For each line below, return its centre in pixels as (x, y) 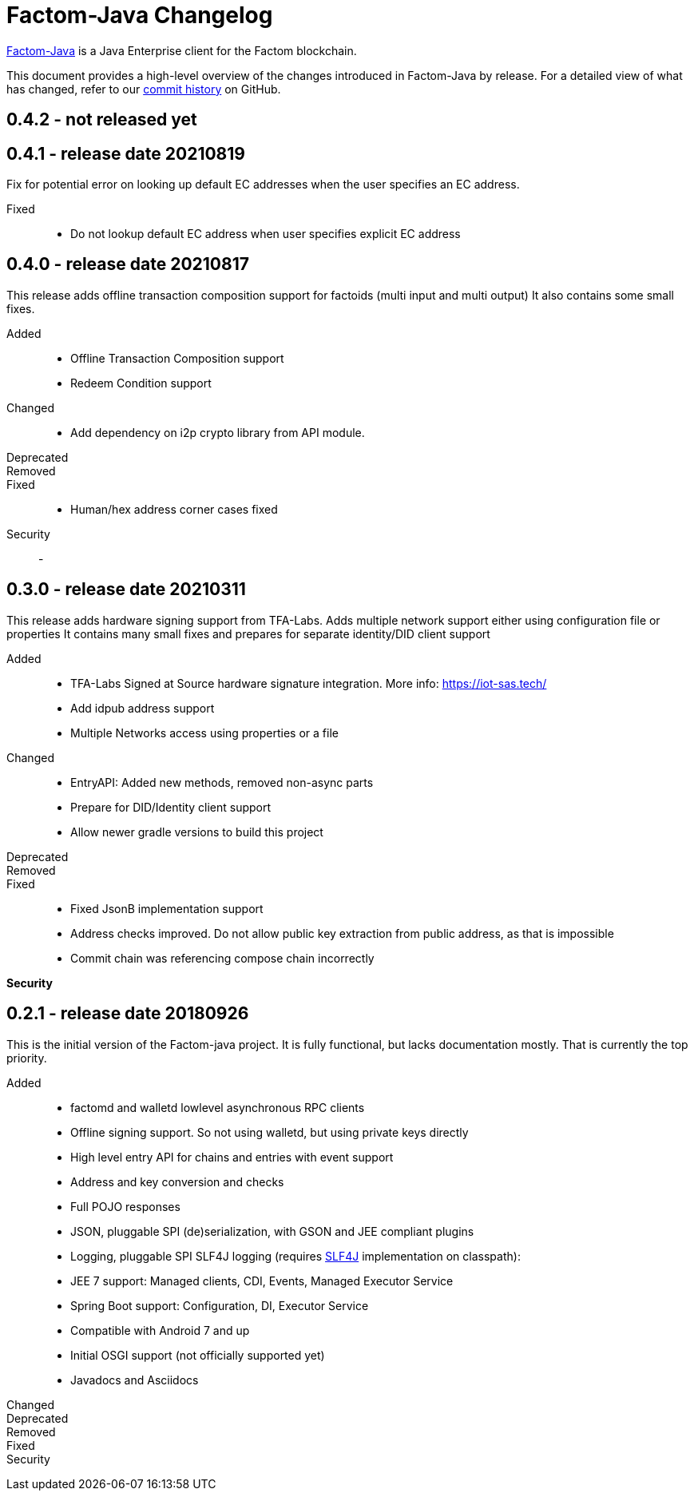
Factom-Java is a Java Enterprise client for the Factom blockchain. (182, 50)
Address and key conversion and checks (177, 1181)
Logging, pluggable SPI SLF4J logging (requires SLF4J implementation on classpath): (295, 1256)
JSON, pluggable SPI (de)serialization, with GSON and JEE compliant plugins (272, 1231)
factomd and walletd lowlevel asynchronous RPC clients (218, 1107)
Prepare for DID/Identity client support (171, 807)
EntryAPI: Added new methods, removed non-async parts (222, 782)
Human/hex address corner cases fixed (174, 509)
